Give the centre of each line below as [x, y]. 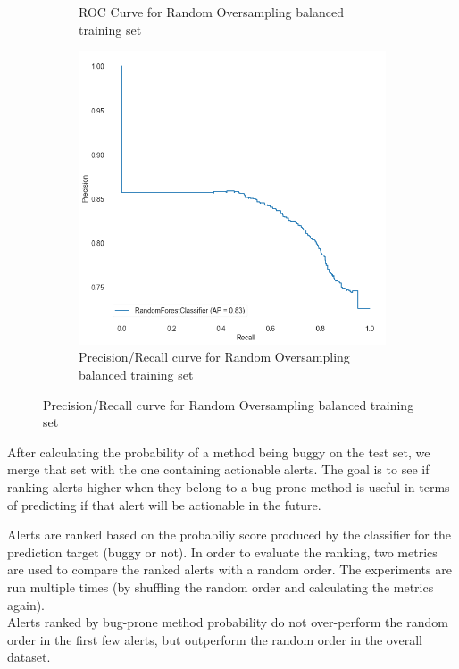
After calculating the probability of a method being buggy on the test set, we [219, 452]
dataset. [29, 657]
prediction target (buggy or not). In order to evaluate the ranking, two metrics [222, 552]
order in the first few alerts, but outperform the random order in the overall [215, 639]
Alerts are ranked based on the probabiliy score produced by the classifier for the [229, 535]
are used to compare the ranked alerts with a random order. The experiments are [229, 569]
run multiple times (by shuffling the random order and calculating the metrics [221, 586]
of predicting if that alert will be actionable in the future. [164, 504]
